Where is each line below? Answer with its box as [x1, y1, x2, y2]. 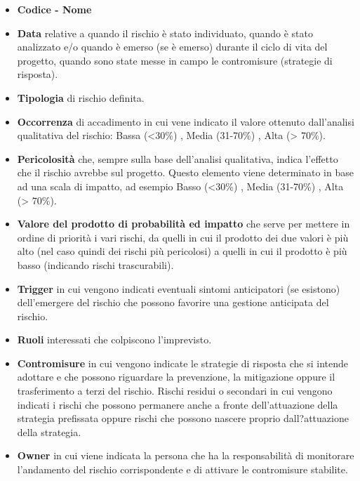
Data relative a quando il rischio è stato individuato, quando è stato [17, 25, 313, 40]
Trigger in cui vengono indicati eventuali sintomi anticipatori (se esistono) [17, 281, 340, 296]
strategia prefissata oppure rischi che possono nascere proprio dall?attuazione [17, 411, 349, 426]
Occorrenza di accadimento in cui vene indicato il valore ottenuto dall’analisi [17, 114, 354, 129]
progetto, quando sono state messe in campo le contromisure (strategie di [17, 53, 333, 67]
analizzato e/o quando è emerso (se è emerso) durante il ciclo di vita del [17, 39, 328, 54]
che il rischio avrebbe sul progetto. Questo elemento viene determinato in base [17, 165, 354, 180]
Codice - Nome [17, 2, 92, 16]
